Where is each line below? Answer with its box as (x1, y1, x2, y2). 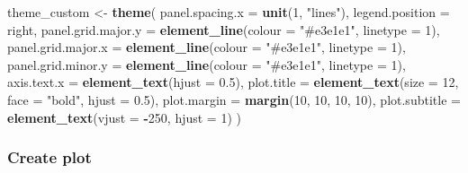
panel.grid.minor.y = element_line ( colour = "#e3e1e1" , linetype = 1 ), (7, 55, 406, 74)
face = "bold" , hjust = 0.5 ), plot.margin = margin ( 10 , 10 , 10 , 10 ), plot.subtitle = (7, 90, 461, 108)
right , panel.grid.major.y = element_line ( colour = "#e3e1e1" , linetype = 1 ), (7, 20, 440, 39)
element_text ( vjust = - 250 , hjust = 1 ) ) (7, 108, 241, 126)
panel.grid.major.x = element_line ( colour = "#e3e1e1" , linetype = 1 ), (7, 38, 406, 56)
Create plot (7, 146, 92, 169)
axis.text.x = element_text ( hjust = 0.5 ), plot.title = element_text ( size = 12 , (7, 73, 459, 91)
